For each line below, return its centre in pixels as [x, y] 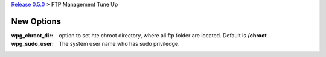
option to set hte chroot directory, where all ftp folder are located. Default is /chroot [163, 35]
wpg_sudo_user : [33, 44]
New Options [36, 21]
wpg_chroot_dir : [32, 35]
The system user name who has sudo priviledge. [120, 44]
